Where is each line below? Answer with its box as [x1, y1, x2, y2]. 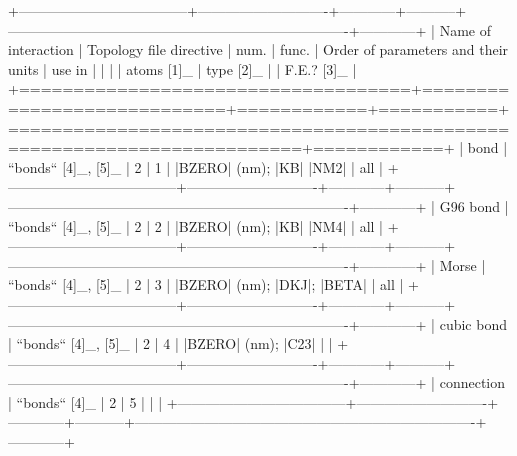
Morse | [439, 254, 486, 275]
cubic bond [439, 313, 507, 334]
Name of [439, 19, 491, 40]
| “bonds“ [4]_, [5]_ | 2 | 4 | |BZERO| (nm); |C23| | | [8, 333, 333, 354]
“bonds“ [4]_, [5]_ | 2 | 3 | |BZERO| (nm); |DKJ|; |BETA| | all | [8, 274, 404, 295]
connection [439, 372, 505, 393]
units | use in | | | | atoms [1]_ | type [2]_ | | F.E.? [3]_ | [8, 58, 357, 79]
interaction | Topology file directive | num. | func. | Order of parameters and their [8, 39, 509, 60]
